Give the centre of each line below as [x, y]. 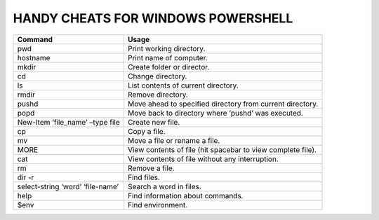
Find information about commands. [185, 195]
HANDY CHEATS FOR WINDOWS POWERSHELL [153, 18]
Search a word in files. [164, 186]
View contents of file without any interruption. [203, 159]
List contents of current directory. [183, 85]
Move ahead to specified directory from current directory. [223, 104]
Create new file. [154, 122]
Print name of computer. [168, 57]
